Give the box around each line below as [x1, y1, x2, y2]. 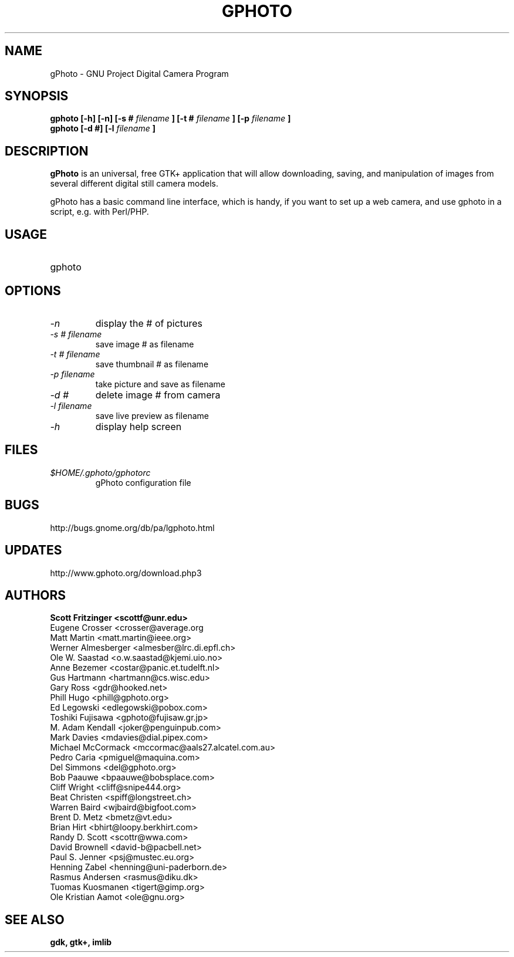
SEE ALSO [5, 912, 65, 927]
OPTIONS [5, 283, 61, 298]
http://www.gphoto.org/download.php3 [50, 567, 202, 578]
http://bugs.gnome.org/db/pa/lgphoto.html [50, 522, 215, 533]
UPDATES [5, 543, 62, 558]
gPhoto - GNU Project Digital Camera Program [50, 68, 229, 79]
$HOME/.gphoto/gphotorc [50, 467, 151, 478]
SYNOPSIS [5, 89, 69, 104]
